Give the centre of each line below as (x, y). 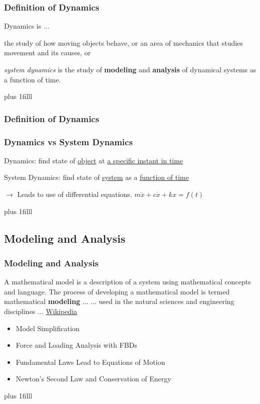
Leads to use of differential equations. (75, 194)
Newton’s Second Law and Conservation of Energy (93, 379)
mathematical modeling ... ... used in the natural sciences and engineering (119, 301)
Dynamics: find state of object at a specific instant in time (94, 160)
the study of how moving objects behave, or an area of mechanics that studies (123, 42)
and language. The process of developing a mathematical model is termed (117, 291)
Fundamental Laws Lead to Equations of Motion (90, 362)
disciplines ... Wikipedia (41, 311)
